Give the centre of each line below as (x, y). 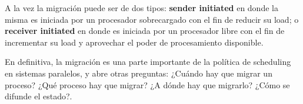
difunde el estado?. (39, 96)
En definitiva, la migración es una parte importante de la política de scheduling (148, 62)
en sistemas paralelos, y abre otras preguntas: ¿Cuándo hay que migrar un (139, 73)
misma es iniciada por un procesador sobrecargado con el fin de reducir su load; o (152, 19)
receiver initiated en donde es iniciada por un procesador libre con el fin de (145, 31)
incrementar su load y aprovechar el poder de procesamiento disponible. (134, 42)
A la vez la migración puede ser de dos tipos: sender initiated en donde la (141, 8)
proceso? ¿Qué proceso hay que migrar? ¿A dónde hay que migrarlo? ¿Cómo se (147, 84)
